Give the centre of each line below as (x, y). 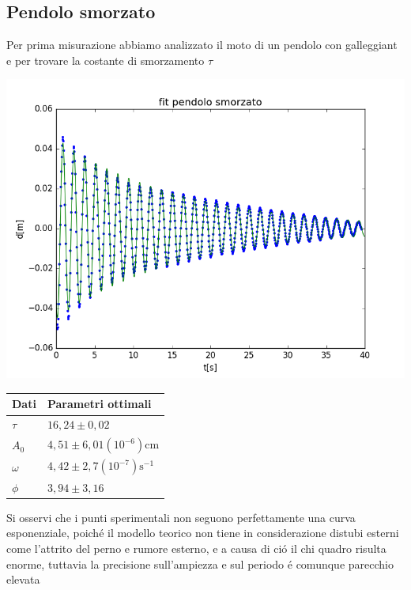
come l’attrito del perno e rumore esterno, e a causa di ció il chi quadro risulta (196, 548)
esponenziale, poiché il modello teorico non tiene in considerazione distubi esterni (203, 533)
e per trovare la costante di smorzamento (106, 60)
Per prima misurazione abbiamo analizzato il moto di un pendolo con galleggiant (202, 45)
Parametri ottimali (99, 404)
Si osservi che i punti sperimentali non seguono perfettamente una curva (181, 517)
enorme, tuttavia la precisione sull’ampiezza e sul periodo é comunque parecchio (200, 564)
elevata (23, 579)
